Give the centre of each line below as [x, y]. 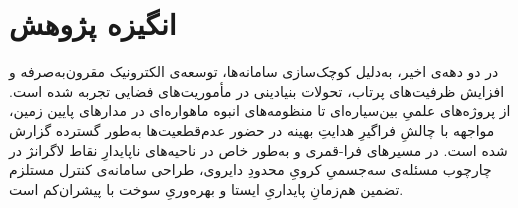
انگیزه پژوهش [93, 23]
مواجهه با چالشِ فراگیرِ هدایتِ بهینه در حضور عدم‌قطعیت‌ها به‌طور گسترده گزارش [252, 129]
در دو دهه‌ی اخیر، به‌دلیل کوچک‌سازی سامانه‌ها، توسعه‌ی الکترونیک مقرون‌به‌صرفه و [254, 71]
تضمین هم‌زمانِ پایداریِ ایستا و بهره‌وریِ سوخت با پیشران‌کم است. [206, 188]
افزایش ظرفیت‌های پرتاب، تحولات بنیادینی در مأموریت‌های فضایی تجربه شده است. [257, 90]
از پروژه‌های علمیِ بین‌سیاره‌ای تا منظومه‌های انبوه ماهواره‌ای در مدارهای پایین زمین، [260, 110]
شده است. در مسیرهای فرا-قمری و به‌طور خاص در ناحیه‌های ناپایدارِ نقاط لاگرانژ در [258, 149]
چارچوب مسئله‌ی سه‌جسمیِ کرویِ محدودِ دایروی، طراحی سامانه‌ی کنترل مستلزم [250, 169]
